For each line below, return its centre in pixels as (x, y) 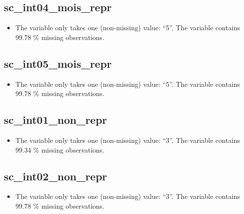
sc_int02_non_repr (56, 176)
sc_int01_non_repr (56, 120)
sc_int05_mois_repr (58, 63)
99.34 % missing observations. (60, 149)
